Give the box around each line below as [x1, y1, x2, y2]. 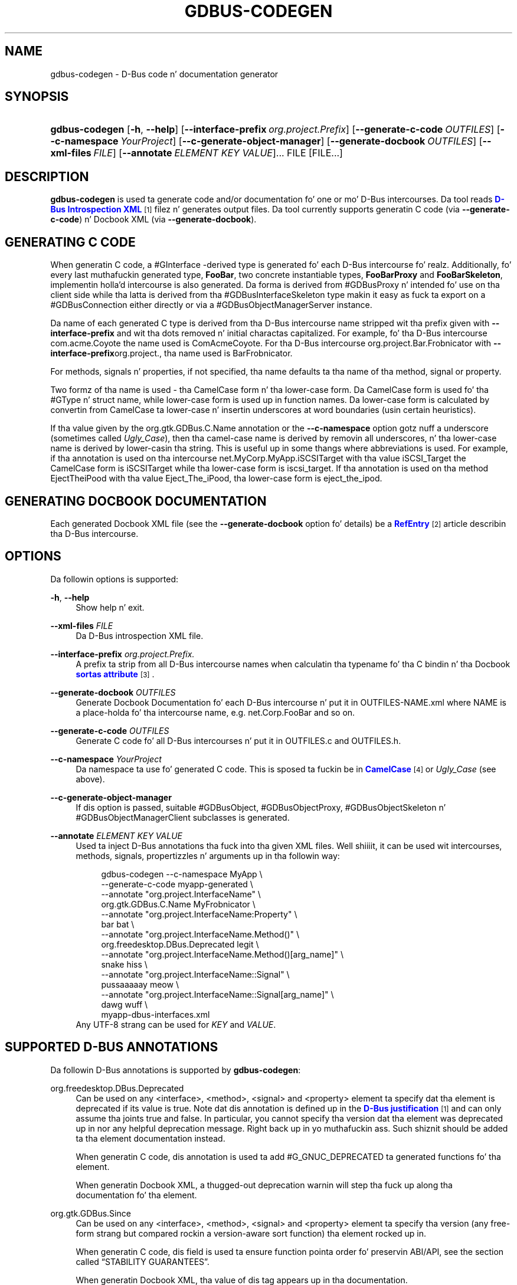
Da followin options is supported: [50, 573, 178, 584]
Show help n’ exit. [76, 602, 145, 612]
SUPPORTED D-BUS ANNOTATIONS [5, 1040, 218, 1055]
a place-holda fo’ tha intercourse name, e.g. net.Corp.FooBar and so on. [76, 707, 355, 717]
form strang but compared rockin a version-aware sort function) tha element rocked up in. [76, 1228, 426, 1238]
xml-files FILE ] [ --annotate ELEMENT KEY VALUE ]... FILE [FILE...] [50, 147, 343, 159]
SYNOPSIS [5, 89, 69, 104]
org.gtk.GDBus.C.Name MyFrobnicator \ [101, 899, 256, 909]
